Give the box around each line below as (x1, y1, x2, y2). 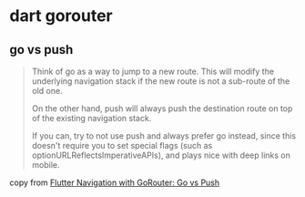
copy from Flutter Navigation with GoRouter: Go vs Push (9, 177, 220, 188)
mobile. (31, 160, 61, 170)
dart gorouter (9, 5, 113, 26)
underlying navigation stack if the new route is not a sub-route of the (31, 76, 290, 87)
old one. (31, 86, 63, 96)
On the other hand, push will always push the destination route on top (31, 103, 293, 114)
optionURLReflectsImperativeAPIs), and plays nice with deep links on (31, 150, 291, 161)
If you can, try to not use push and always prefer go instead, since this (31, 130, 297, 141)
